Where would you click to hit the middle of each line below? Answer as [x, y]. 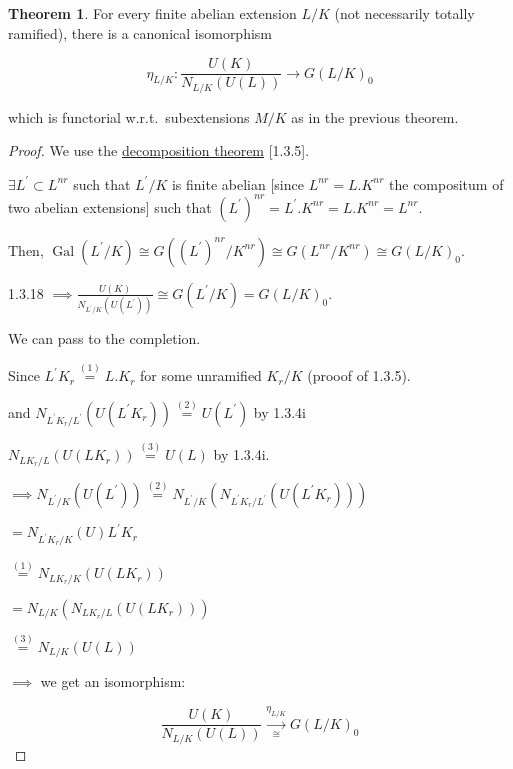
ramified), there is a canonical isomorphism [140, 32]
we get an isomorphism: [113, 681]
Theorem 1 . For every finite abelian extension [152, 13]
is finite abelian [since [237, 183]
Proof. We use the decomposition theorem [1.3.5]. [159, 150]
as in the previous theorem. [375, 116]
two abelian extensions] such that [110, 206]
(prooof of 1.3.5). [359, 375]
